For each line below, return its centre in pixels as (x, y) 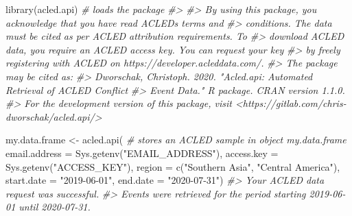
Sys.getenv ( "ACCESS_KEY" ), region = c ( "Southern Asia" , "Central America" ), (173, 166)
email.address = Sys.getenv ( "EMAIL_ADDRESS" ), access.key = (142, 153)
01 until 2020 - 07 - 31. (48, 207)
